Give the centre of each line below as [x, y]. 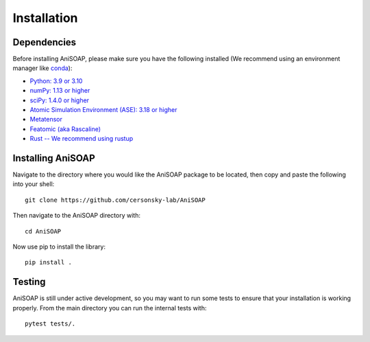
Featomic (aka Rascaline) [65, 129]
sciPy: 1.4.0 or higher [59, 100]
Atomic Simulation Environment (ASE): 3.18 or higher [103, 110]
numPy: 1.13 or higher [60, 91]
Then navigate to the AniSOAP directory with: [76, 216]
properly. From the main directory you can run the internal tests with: [110, 308]
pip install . [48, 262]
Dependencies [45, 42]
